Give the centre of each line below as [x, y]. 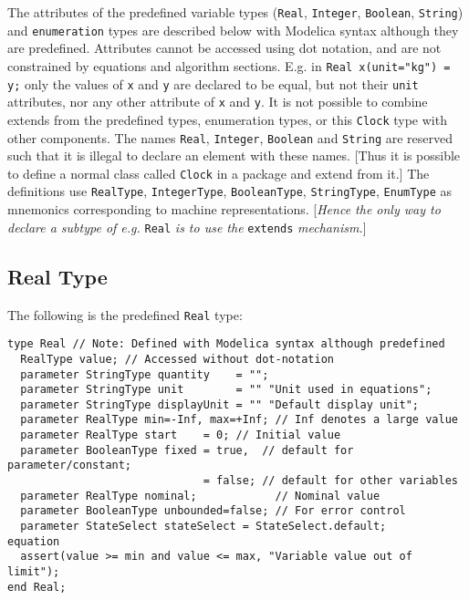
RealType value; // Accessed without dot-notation [177, 359]
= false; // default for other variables [330, 481]
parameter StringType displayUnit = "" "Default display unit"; [220, 404]
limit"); [34, 572]
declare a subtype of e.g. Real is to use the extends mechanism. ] [187, 227]
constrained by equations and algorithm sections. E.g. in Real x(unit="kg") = [229, 65]
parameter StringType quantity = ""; [145, 374]
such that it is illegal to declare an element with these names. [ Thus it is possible [234, 155]
